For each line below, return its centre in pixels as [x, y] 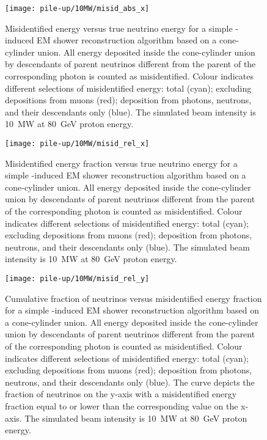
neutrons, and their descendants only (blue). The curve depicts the [130, 382]
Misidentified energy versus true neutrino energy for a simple [119, 28]
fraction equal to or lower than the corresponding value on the [122, 406]
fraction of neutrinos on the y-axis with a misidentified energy [121, 394]
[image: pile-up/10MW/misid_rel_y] [77, 279]
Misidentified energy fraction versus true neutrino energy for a [121, 163]
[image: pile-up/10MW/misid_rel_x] [77, 144]
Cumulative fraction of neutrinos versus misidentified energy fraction [133, 298]
